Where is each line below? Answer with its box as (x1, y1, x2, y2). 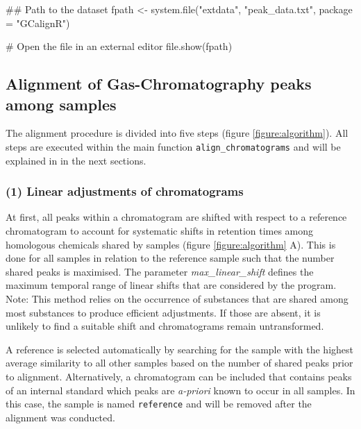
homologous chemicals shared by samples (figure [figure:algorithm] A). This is (6, 237, 336, 251)
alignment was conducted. (6, 410, 115, 424)
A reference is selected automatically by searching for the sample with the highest (6, 342, 353, 356)
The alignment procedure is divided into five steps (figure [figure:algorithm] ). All (6, 126, 349, 140)
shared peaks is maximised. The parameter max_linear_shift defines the (6, 264, 314, 278)
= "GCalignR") (6, 15, 70, 30)
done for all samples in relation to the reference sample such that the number (6, 251, 335, 265)
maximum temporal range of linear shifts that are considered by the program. (6, 278, 337, 292)
